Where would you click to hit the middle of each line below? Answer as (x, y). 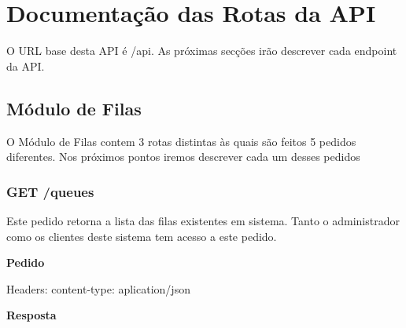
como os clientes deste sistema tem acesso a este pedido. (142, 236)
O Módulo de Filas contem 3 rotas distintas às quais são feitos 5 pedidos (181, 141)
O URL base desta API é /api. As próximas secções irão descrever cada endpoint (202, 51)
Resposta (31, 315)
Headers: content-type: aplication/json (98, 288)
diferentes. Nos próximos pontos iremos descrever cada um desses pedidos (183, 157)
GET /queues (50, 191)
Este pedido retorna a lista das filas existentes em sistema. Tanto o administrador (203, 220)
